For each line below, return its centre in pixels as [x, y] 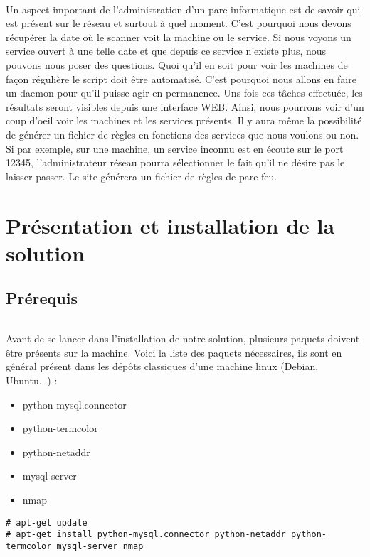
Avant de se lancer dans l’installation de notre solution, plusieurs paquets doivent [183, 339]
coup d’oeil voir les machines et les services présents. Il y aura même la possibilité [184, 120]
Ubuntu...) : [32, 380]
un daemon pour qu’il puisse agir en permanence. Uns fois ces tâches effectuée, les [184, 93]
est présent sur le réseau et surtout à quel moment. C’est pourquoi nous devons [179, 23]
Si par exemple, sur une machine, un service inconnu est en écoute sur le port [175, 148]
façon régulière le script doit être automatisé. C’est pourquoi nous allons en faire [181, 79]
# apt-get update [47, 523]
